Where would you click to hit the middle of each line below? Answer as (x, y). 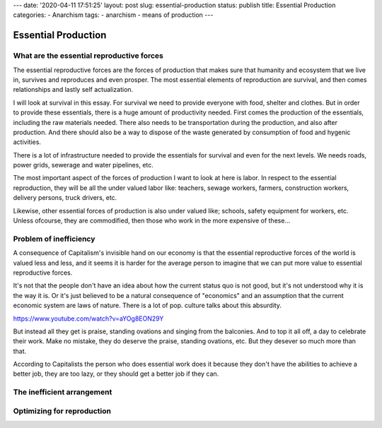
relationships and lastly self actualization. (73, 90)
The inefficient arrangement (63, 392)
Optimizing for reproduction (62, 411)
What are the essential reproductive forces (88, 56)
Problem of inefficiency (54, 239)
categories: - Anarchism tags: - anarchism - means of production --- (113, 15)
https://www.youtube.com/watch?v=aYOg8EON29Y (88, 319)
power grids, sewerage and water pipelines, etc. (83, 165)
